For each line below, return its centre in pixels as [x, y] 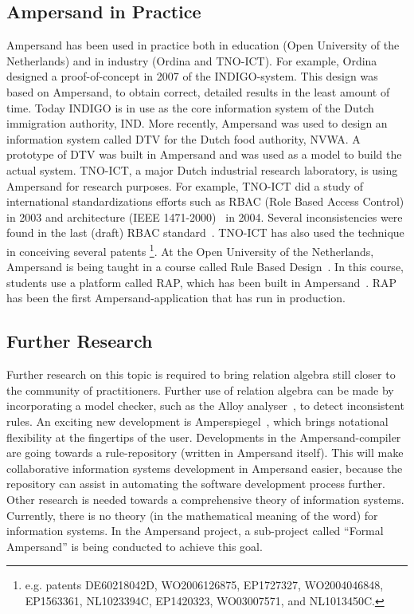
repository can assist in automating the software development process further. [196, 484]
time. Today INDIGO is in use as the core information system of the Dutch [190, 107]
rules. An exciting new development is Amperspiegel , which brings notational [197, 421]
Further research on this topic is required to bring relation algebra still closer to [201, 374]
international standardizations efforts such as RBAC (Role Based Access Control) [205, 201]
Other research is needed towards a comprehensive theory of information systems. [205, 499]
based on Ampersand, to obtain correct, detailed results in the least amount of [198, 91]
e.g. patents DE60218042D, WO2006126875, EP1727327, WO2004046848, [204, 585]
